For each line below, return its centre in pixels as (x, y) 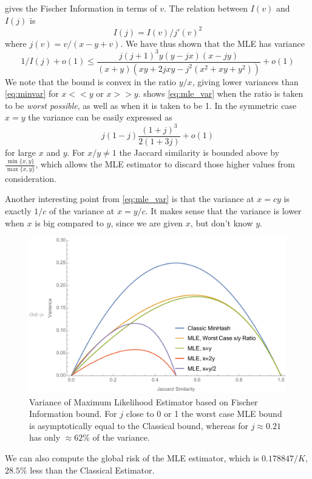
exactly (18, 211)
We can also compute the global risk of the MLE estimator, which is (132, 458)
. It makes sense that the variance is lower (223, 211)
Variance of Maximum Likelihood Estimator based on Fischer (144, 401)
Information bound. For (73, 414)
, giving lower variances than (245, 81)
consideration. (31, 178)
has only (45, 437)
